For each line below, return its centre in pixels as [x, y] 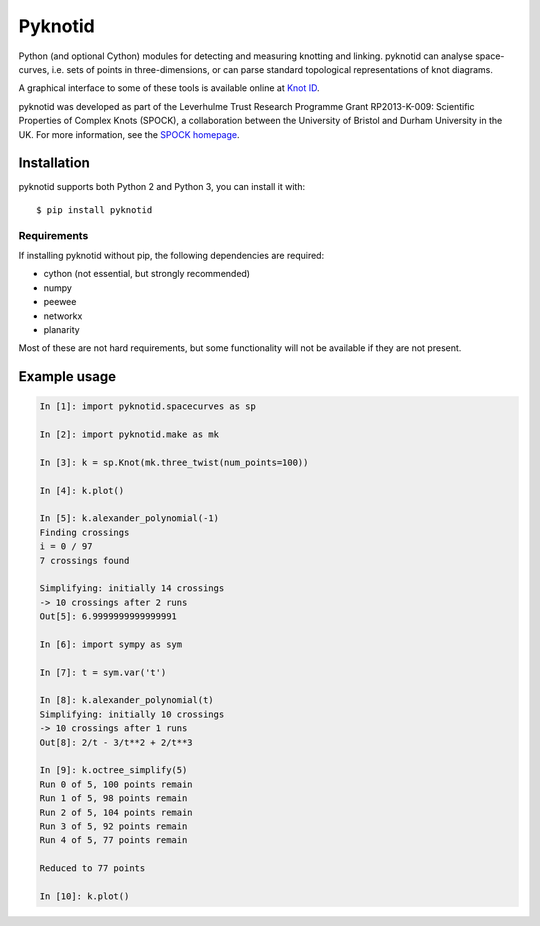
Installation [54, 163]
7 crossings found [84, 560]
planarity [61, 329]
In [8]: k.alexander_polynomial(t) [126, 700]
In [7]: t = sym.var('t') [103, 672]
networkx [63, 316]
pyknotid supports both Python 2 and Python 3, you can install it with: [162, 187]
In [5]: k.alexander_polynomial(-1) [129, 518]
